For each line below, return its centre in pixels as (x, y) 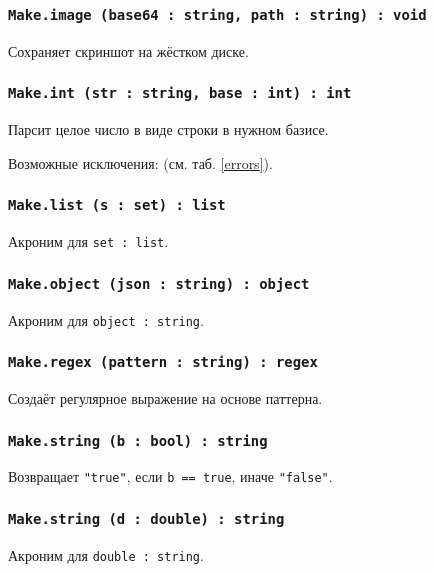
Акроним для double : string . (106, 554)
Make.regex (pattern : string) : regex (163, 362)
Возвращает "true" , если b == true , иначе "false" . (170, 476)
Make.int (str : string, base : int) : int (180, 93)
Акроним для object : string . (106, 319)
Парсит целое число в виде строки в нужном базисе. (168, 129)
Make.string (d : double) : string (146, 518)
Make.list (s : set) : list (117, 205)
